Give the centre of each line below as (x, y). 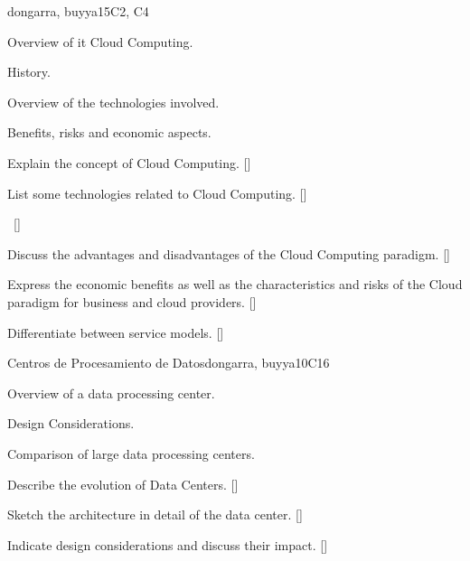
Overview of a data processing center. (111, 393)
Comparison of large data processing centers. (131, 453)
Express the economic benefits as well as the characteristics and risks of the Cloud (235, 284)
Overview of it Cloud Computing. (100, 41)
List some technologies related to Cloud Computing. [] (157, 193)
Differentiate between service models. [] (116, 332)
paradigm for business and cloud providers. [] (132, 301)
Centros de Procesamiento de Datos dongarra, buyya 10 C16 (169, 363)
